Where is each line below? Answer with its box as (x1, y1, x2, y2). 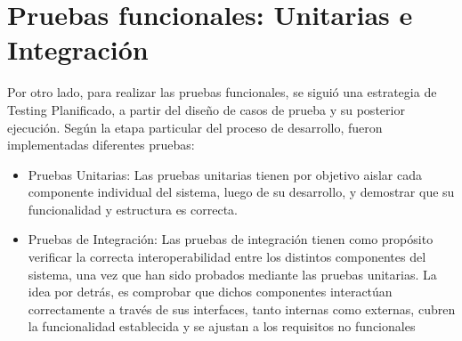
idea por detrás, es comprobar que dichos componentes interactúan (28, 282, 393, 301)
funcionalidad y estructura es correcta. (28, 199, 239, 218)
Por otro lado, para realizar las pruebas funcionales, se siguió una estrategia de (7, 83, 437, 101)
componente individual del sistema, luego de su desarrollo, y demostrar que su (28, 183, 455, 201)
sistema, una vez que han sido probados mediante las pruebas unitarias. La (28, 264, 437, 283)
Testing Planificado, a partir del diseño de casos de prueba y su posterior (7, 100, 405, 118)
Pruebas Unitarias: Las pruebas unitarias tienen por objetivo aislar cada (28, 165, 422, 183)
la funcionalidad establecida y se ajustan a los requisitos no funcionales (28, 317, 416, 336)
